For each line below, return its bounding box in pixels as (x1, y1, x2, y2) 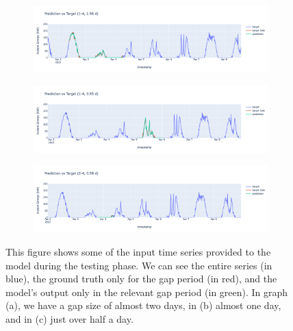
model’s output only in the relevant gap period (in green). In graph (5, 284, 288, 299)
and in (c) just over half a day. (5, 312, 133, 326)
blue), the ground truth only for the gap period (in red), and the (5, 271, 277, 286)
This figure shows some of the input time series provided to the (5, 245, 271, 259)
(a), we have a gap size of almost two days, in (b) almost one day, (5, 298, 281, 312)
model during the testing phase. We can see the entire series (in (5, 258, 272, 272)
